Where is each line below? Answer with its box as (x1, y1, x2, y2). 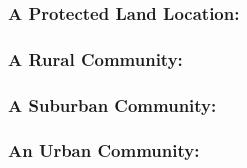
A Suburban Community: (8, 92, 217, 117)
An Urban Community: (8, 138, 200, 163)
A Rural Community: (8, 46, 183, 71)
